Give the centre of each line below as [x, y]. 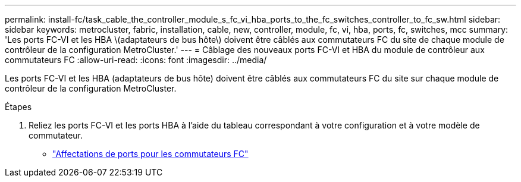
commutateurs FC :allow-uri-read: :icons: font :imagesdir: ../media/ [136, 60]
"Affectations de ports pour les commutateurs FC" [150, 154]
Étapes [18, 107]
